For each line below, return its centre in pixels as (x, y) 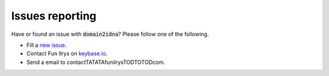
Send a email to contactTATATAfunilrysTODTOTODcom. (96, 62)
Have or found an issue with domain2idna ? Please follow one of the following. (110, 34)
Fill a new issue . (47, 45)
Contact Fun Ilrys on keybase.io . (67, 54)
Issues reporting (54, 16)
